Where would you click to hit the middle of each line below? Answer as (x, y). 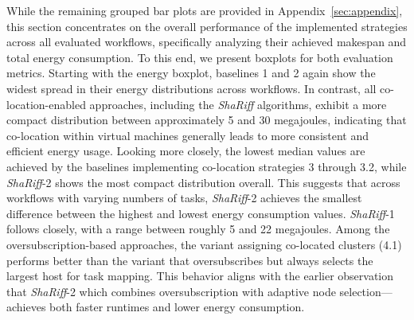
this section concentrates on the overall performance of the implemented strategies (207, 26)
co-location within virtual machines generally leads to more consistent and (188, 135)
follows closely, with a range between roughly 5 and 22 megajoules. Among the (198, 229)
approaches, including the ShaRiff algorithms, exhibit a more (238, 104)
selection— (366, 291)
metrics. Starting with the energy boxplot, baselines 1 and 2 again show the (191, 73)
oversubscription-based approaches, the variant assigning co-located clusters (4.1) (204, 244)
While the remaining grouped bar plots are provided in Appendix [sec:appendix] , (205, 10)
